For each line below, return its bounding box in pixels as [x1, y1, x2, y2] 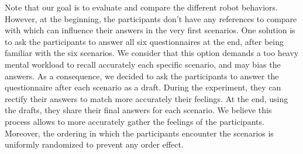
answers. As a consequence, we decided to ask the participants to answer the [5, 69, 279, 82]
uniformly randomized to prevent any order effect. [5, 138, 184, 150]
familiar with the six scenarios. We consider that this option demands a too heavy [5, 47, 299, 59]
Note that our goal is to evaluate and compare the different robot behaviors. [5, 1, 278, 13]
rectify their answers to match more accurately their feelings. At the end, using [5, 92, 288, 104]
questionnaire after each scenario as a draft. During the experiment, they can [5, 81, 281, 93]
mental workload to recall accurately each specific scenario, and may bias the [5, 58, 281, 70]
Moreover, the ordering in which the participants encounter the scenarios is [5, 127, 274, 139]
